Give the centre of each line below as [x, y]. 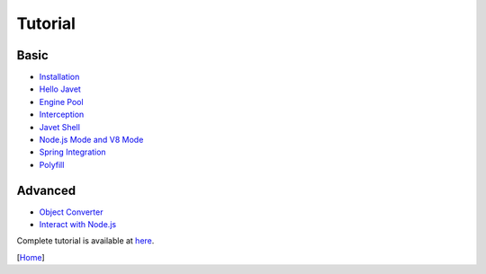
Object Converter [71, 212]
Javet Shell [60, 127]
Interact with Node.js [78, 225]
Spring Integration [73, 152]
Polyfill [52, 164]
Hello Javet [60, 89]
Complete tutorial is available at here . [85, 241]
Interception [62, 115]
